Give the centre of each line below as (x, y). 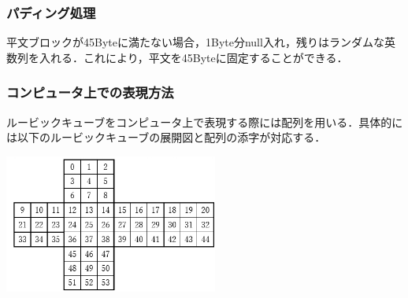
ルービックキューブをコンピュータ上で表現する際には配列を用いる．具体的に (205, 121)
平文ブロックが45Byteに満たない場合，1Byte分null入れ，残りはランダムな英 (201, 42)
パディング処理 (51, 12)
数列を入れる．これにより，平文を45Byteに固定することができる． (177, 57)
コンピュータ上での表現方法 (90, 92)
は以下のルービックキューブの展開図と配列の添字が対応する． (166, 137)
